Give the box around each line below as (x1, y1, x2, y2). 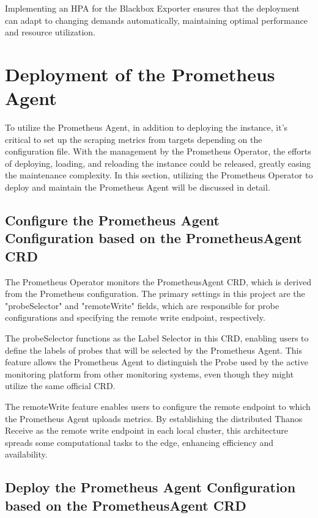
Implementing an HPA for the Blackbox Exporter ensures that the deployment (5, 2, 300, 14)
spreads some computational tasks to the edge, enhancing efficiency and (5, 436, 274, 448)
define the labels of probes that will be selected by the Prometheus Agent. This (5, 343, 302, 356)
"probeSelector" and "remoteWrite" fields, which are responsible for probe (5, 299, 279, 312)
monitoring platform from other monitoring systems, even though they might (5, 367, 294, 380)
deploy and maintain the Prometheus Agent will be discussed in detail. (5, 181, 270, 194)
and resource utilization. (5, 26, 95, 38)
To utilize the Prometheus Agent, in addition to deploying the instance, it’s (5, 121, 288, 134)
